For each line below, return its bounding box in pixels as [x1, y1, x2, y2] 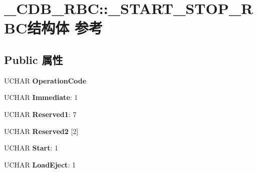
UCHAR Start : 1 [4, 142, 59, 153]
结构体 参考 [27, 17, 103, 38]
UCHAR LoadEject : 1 [4, 159, 76, 169]
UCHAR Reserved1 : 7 [4, 108, 77, 119]
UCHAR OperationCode [4, 75, 87, 85]
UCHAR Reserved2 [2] [4, 125, 79, 136]
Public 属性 [4, 51, 63, 67]
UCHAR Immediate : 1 [4, 92, 78, 102]
